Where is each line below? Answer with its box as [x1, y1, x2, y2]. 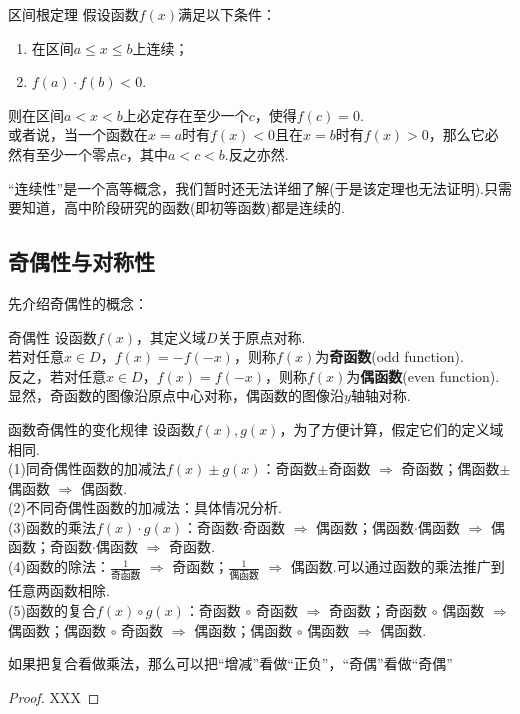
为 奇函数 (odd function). [315, 346, 464, 367]
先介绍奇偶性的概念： [8, 292, 148, 313]
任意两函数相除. [8, 580, 110, 601]
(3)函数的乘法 [8, 516, 96, 537]
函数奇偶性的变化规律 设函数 [8, 418, 195, 439]
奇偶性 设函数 [8, 326, 97, 347]
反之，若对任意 [8, 365, 106, 386]
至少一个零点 [35, 143, 120, 164]
